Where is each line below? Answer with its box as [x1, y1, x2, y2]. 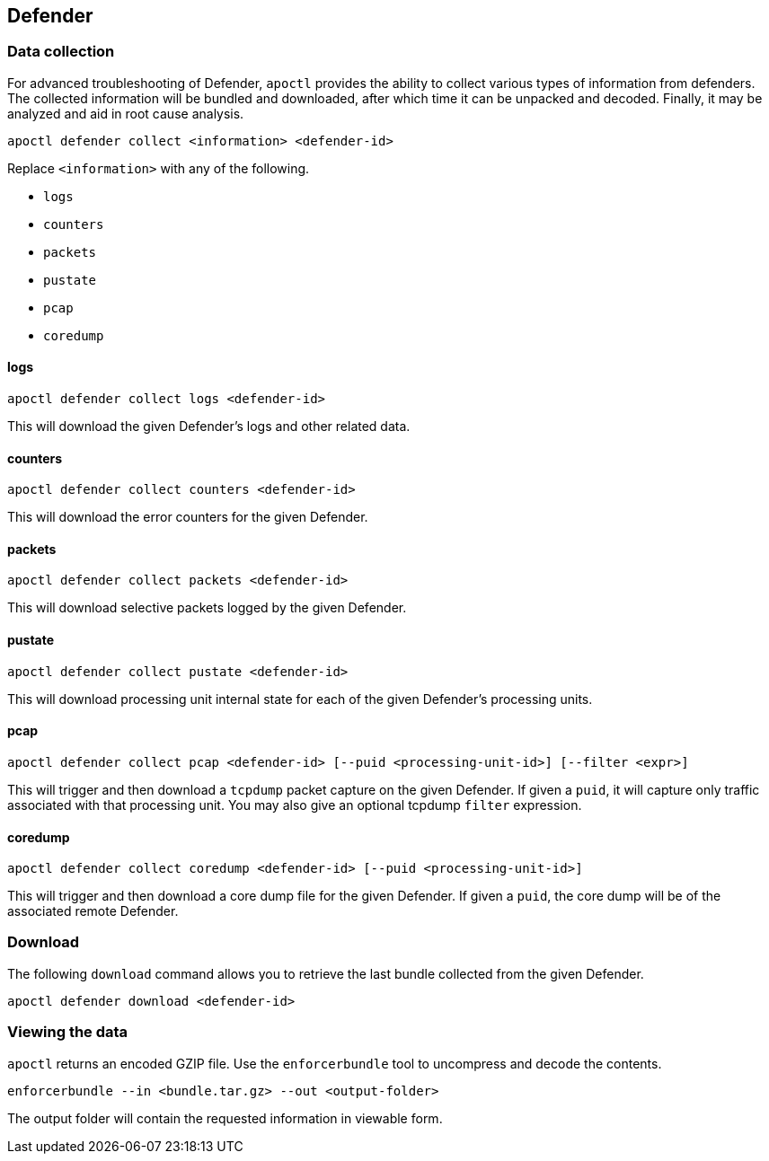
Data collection [7, 42, 115, 61]
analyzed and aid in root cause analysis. [7, 105, 244, 121]
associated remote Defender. [7, 903, 179, 919]
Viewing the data [7, 1023, 128, 1042]
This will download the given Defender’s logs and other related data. [7, 418, 411, 435]
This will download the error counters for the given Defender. [7, 509, 368, 525]
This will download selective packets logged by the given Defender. [7, 600, 407, 616]
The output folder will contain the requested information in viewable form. [7, 1110, 443, 1126]
